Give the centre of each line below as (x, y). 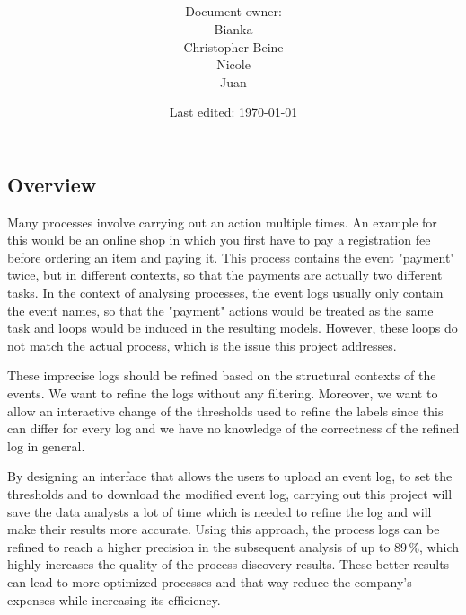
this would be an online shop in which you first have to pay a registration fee (219, 240)
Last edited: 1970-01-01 (233, 112)
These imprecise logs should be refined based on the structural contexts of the (222, 375)
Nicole (233, 64)
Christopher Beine (233, 46)
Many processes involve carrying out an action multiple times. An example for (222, 222)
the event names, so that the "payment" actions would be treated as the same (220, 310)
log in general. (46, 446)
